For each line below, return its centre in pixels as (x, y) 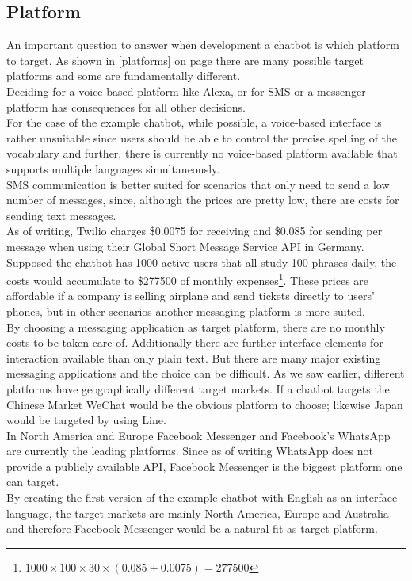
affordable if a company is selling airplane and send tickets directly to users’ (191, 296)
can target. (33, 482)
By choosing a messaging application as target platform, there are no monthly (196, 327)
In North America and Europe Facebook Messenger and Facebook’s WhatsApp (198, 435)
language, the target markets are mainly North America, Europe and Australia (198, 513)
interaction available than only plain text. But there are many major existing (194, 357)
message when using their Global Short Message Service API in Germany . (185, 246)
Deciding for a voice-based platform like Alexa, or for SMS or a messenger (186, 91)
